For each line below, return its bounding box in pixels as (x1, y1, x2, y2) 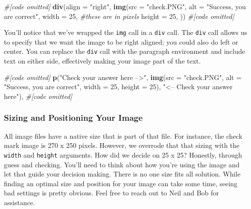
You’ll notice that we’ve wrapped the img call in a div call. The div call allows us (4, 27, 248, 37)
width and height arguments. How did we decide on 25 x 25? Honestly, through (4, 149, 242, 160)
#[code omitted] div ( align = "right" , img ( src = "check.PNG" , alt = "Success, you (4, 1, 246, 11)
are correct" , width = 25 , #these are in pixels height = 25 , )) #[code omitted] (4, 11, 235, 21)
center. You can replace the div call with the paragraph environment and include (4, 46, 245, 56)
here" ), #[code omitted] (4, 91, 72, 101)
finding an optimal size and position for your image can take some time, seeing (4, 178, 237, 188)
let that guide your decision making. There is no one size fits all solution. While (4, 169, 241, 179)
